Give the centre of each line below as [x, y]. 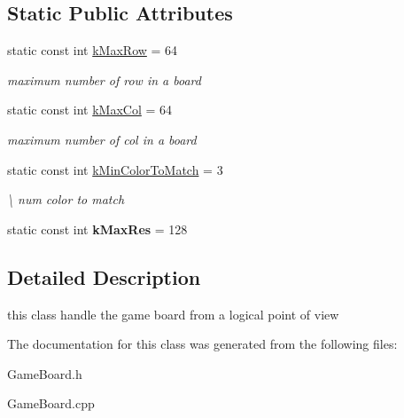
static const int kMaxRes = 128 [97, 229]
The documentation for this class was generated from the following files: [202, 344]
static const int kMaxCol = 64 [90, 110]
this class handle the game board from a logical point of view [173, 314]
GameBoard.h [45, 373]
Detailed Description [104, 276]
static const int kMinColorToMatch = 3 [115, 169]
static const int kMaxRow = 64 [93, 50]
